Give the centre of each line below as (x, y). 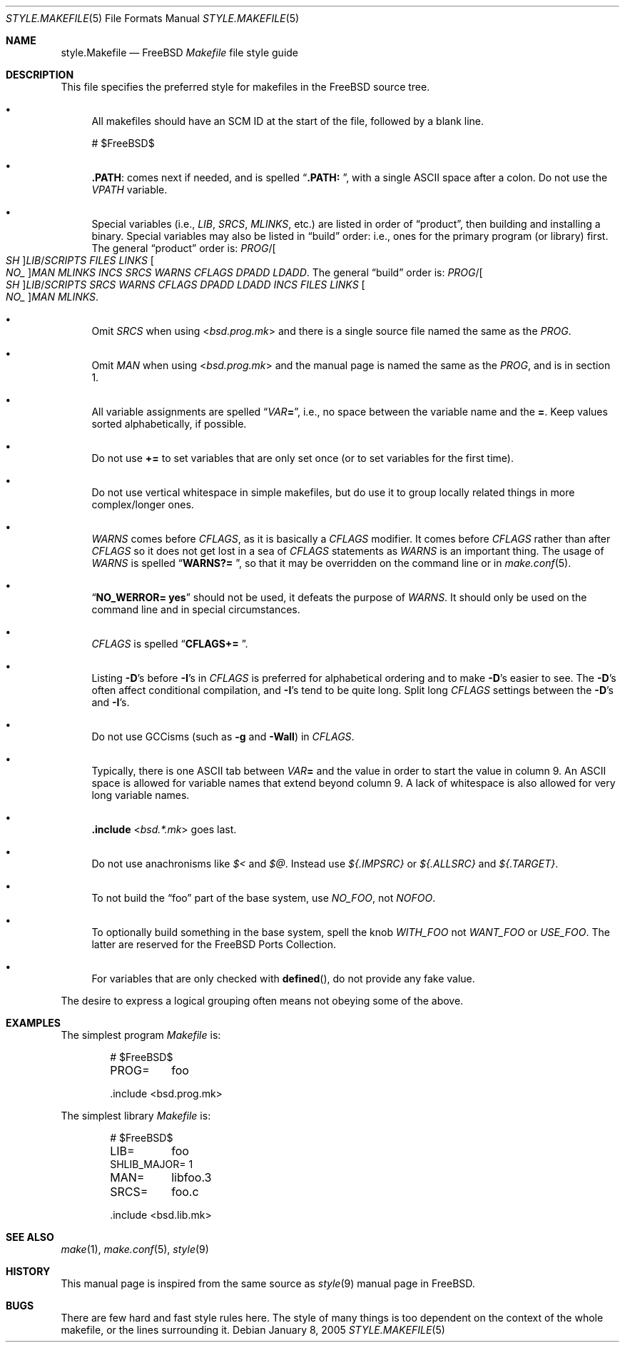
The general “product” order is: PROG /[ (184, 248)
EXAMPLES (33, 1023)
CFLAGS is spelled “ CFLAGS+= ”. (170, 644)
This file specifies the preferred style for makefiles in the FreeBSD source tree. (245, 87)
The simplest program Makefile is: (141, 1035)
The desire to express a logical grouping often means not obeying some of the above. (262, 1001)
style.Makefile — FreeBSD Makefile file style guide (180, 52)
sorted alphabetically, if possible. (169, 424)
